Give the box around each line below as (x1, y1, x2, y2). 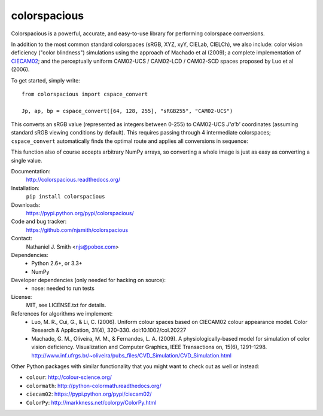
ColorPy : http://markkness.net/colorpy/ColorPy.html (26, 399, 157, 406)
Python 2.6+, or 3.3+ (31, 260, 83, 267)
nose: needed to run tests (31, 285, 95, 292)
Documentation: (11, 168, 51, 175)
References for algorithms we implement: (11, 310, 113, 317)
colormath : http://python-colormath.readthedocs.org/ (26, 382, 161, 389)
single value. (11, 157, 42, 164)
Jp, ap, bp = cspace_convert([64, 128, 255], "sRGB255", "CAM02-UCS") (22, 108, 233, 114)
